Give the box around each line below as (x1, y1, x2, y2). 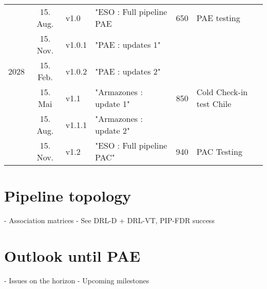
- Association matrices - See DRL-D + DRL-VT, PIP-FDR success (4, 215, 215, 226)
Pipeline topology (4, 185, 131, 206)
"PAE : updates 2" (95, 65, 161, 77)
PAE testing (196, 11, 240, 24)
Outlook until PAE (4, 245, 141, 266)
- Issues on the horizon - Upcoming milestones (4, 275, 149, 285)
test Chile (196, 98, 232, 110)
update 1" (95, 98, 130, 110)
